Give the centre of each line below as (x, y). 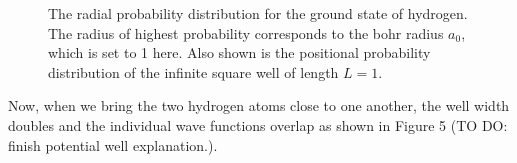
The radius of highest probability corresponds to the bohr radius (246, 32)
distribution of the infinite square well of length (193, 71)
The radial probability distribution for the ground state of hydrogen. (258, 13)
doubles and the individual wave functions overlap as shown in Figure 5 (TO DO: (258, 124)
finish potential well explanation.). (113, 144)
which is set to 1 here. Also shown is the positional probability (239, 52)
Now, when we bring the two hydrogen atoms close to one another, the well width (259, 105)
